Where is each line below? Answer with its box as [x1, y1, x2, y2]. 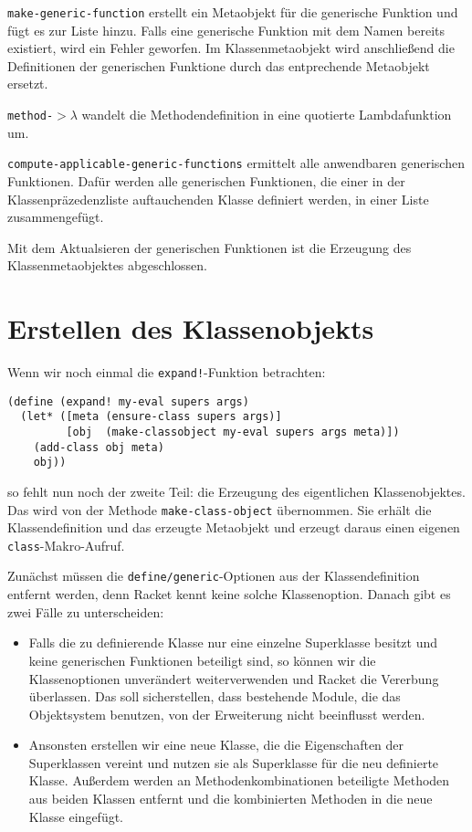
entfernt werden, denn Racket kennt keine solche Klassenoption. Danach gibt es [7, 585, 451, 604]
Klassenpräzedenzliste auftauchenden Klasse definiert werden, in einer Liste [7, 189, 429, 208]
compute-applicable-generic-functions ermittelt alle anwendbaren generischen [7, 153, 465, 173]
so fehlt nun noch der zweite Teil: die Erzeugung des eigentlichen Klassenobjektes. [7, 481, 466, 500]
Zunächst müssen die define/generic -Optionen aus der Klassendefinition [7, 566, 420, 585]
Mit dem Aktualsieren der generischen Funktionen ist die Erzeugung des [7, 237, 412, 257]
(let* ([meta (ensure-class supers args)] [20, 410, 282, 424]
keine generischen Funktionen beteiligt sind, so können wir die [28, 650, 376, 669]
